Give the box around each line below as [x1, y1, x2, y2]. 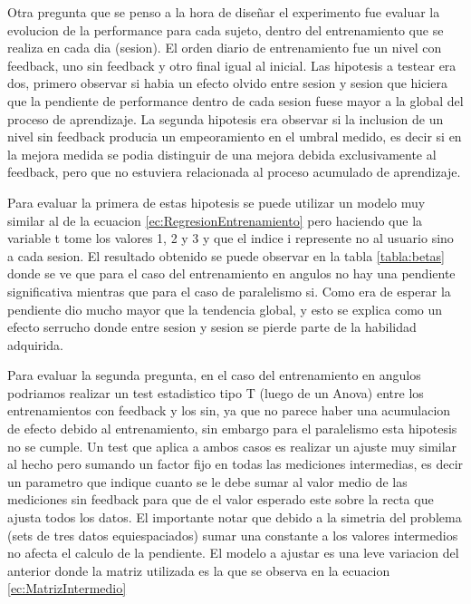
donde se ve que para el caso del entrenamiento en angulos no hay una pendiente [7, 264, 456, 283]
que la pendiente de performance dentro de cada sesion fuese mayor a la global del [7, 91, 464, 110]
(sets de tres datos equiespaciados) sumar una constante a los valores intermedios [7, 525, 458, 544]
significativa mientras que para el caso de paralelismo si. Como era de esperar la [7, 281, 451, 300]
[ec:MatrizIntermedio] [7, 579, 127, 598]
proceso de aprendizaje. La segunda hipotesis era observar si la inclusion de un [7, 109, 444, 128]
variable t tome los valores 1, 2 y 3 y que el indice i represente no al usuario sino [7, 229, 454, 248]
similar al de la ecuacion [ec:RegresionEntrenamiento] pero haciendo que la [7, 210, 423, 229]
